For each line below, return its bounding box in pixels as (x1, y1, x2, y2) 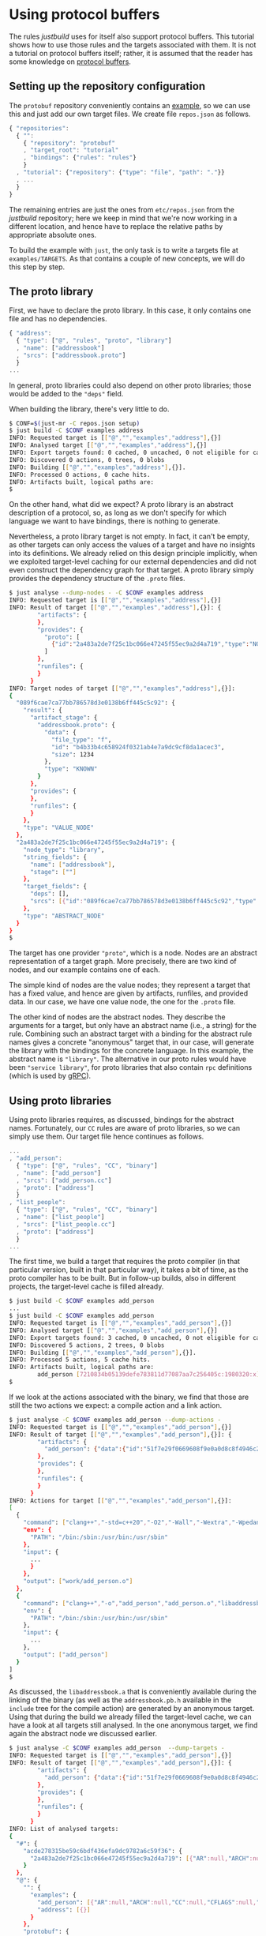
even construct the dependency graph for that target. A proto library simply (9, 565, 254, 575)
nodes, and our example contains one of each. (9, 965, 160, 974)
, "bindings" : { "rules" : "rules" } (23, 154, 137, 162)
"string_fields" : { (23, 853, 88, 861)
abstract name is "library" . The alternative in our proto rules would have (9, 1054, 247, 1064)
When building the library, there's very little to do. (9, 404, 170, 414)
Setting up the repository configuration (9, 80, 206, 93)
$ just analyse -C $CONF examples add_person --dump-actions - (9, 1416, 222, 1424)
